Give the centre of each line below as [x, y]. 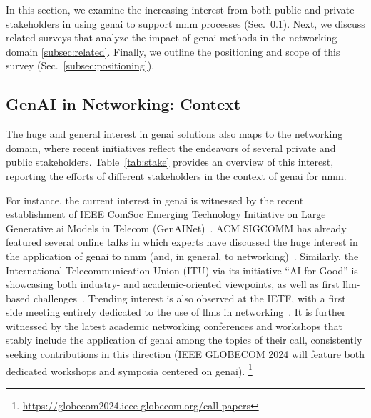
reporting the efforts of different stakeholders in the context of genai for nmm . [176, 175]
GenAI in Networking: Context [123, 104]
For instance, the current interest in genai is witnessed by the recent [155, 200]
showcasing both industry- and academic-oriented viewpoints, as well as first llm [181, 284]
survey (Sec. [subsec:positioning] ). [80, 65]
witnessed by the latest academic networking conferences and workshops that [174, 325]
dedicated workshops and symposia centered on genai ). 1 [129, 369]
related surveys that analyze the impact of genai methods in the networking [172, 38]
